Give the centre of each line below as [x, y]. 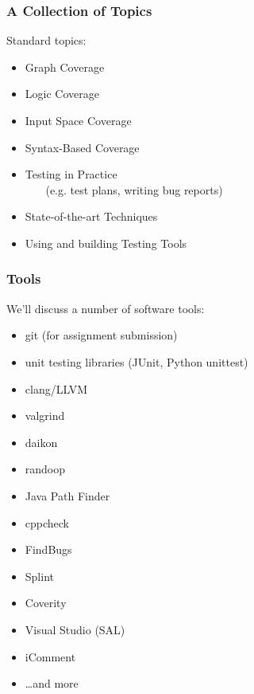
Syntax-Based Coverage [82, 147]
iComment [50, 656]
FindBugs [48, 549]
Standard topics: [46, 40]
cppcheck [47, 522]
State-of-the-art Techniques [91, 216]
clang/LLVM [56, 388]
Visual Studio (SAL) [75, 629]
